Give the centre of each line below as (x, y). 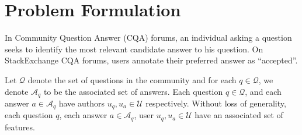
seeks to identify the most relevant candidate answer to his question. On (134, 49)
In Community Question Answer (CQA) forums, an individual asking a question (148, 38)
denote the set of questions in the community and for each (132, 79)
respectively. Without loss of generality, (216, 103)
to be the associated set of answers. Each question (133, 91)
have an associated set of (239, 115)
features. (20, 127)
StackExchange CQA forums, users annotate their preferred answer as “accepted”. (151, 60)
